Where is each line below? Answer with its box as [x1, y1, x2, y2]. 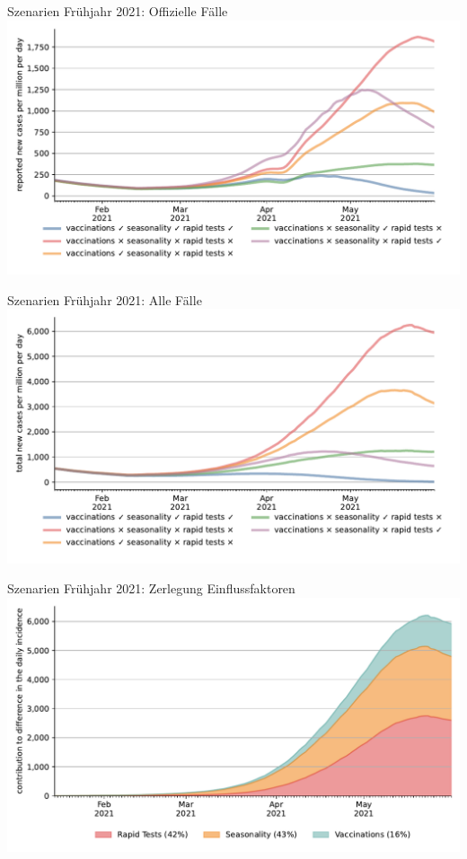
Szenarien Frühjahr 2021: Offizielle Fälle [7, 2, 228, 20]
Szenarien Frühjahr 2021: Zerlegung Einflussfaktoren [7, 579, 295, 598]
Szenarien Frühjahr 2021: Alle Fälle [7, 290, 202, 309]
